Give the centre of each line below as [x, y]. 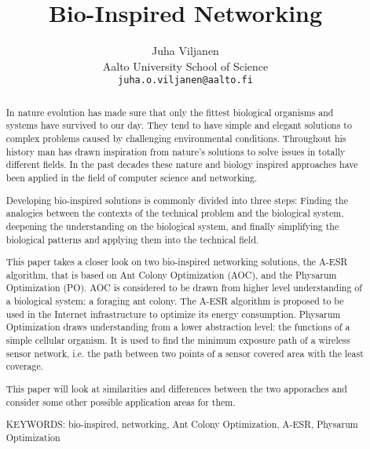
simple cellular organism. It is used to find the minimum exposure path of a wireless [178, 340]
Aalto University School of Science [185, 66]
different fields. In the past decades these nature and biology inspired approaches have [182, 164]
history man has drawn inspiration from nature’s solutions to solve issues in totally [176, 151]
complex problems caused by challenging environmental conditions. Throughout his [176, 139]
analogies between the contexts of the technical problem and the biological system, [175, 213]
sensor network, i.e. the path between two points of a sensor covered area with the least [185, 353]
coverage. [25, 366]
